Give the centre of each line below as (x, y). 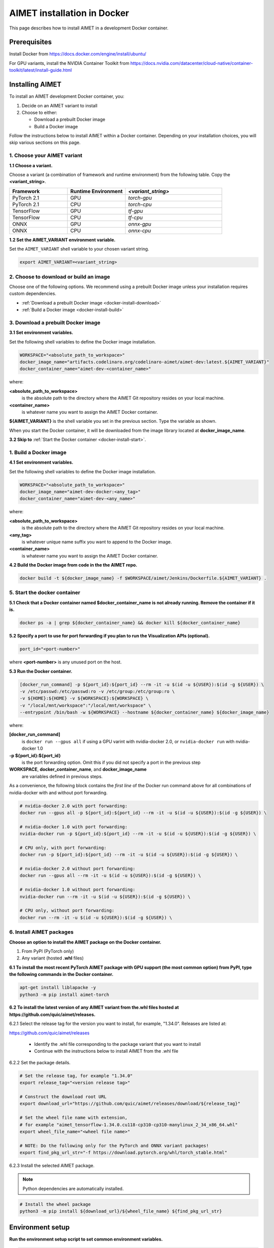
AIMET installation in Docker (69, 13)
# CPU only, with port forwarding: (63, 848)
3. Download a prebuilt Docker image (55, 322)
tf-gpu (136, 211)
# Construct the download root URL (63, 1096)
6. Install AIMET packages (41, 932)
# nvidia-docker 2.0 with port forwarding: (74, 806)
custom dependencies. (33, 294)
